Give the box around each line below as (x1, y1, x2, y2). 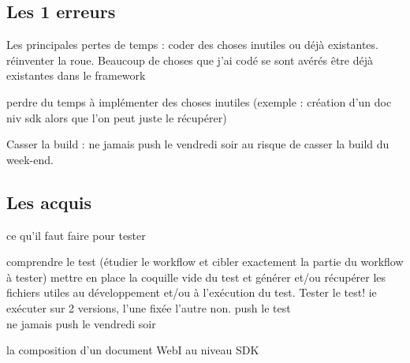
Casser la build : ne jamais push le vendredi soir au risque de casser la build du (6, 136, 389, 152)
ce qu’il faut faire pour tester (6, 226, 146, 243)
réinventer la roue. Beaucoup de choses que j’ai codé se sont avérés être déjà (6, 51, 374, 68)
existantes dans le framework (6, 67, 146, 84)
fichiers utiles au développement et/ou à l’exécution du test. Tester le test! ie (6, 284, 377, 301)
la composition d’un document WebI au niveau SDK (6, 342, 259, 358)
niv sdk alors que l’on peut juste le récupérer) (6, 109, 227, 125)
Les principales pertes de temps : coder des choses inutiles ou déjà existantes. (6, 36, 378, 53)
